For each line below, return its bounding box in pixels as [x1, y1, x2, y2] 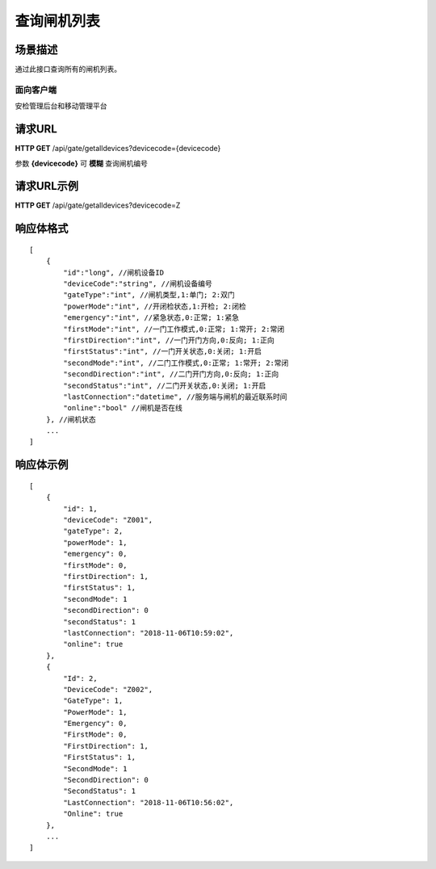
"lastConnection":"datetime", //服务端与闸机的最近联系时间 [63, 392, 287, 401]
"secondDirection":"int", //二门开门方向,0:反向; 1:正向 [63, 370, 279, 379]
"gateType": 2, [63, 527, 124, 536]
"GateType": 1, [63, 696, 124, 706]
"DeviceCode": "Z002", [63, 685, 153, 694]
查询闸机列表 [15, 12, 101, 30]
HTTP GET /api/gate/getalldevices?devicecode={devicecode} [15, 144, 221, 153]
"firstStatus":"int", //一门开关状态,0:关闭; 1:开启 [63, 347, 262, 356]
